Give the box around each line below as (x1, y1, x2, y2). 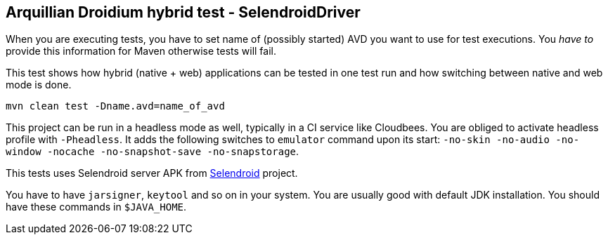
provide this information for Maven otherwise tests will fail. (6, 45, 277, 58)
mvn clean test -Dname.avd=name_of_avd (6, 100, 225, 112)
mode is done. (6, 79, 72, 91)
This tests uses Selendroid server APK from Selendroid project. (6, 167, 298, 180)
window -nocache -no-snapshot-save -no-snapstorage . (6, 145, 299, 158)
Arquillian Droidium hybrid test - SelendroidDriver (6, 4, 361, 21)
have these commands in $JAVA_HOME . (6, 201, 187, 213)
